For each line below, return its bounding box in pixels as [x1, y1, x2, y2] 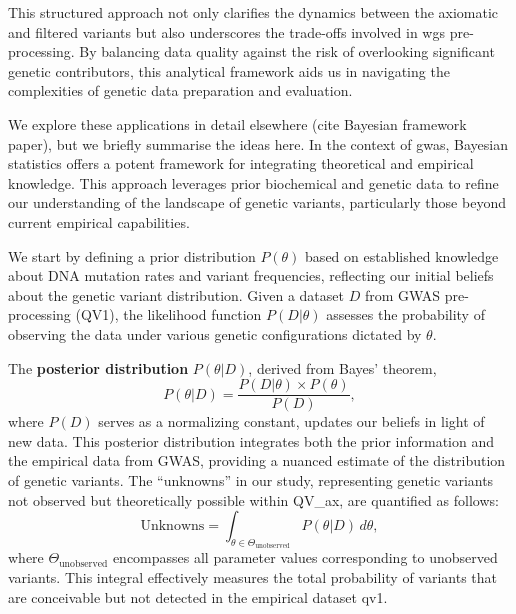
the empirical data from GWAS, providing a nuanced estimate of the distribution [8, 450, 506, 471]
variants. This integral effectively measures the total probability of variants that [8, 566, 498, 587]
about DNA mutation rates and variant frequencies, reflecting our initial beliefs [8, 265, 494, 286]
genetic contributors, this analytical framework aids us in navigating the [8, 60, 450, 81]
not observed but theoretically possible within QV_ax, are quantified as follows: [8, 489, 499, 510]
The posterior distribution [8, 357, 189, 378]
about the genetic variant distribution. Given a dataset [8, 284, 344, 305]
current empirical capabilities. [8, 211, 190, 232]
